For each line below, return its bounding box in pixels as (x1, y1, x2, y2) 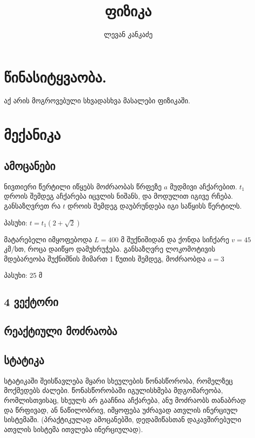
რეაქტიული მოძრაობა (4, 323, 117, 339)
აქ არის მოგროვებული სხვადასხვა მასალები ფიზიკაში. (4, 95, 190, 105)
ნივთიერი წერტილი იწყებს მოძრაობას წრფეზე (4, 181, 162, 191)
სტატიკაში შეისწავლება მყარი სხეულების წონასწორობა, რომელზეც (4, 375, 233, 386)
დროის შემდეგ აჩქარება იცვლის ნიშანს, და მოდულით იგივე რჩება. (4, 191, 233, 201)
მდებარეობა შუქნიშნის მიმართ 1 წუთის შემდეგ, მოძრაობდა (4, 253, 206, 263)
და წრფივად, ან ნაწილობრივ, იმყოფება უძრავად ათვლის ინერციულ (4, 404, 238, 415)
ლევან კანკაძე (104, 29, 153, 40)
